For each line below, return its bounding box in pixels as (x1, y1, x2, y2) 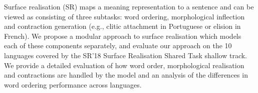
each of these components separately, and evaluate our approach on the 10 (4, 40, 232, 51)
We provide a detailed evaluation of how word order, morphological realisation (4, 60, 244, 70)
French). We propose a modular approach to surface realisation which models (4, 30, 241, 41)
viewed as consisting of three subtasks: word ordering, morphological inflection (4, 11, 245, 21)
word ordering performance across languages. (4, 79, 142, 90)
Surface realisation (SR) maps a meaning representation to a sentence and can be (4, 1, 254, 11)
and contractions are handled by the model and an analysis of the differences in (4, 70, 248, 80)
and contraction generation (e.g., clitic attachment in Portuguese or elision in (4, 21, 241, 31)
